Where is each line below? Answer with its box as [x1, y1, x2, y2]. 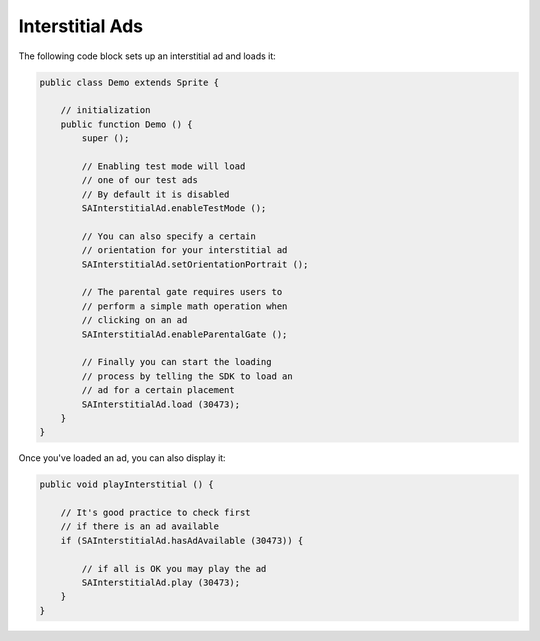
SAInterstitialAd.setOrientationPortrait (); [81, 258, 309, 270]
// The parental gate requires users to [81, 286, 283, 298]
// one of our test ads [81, 175, 199, 186]
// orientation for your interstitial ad [81, 245, 288, 256]
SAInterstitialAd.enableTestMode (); [81, 203, 267, 214]
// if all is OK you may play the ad [81, 563, 267, 574]
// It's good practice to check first [60, 507, 251, 519]
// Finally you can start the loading [81, 356, 272, 368]
